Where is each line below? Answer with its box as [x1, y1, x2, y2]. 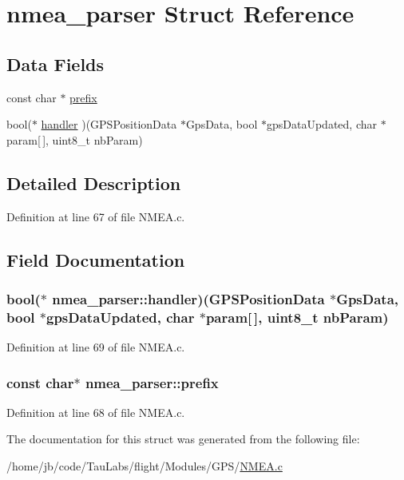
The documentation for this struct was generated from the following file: [6, 430, 360, 447]
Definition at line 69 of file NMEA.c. [6, 339, 185, 355]
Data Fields [6, 51, 105, 76]
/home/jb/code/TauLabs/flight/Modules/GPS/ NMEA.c [6, 458, 283, 474]
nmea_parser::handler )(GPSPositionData [52, 288, 325, 308]
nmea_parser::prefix [85, 372, 219, 392]
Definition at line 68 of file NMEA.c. [6, 403, 185, 420]
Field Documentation [6, 247, 185, 272]
